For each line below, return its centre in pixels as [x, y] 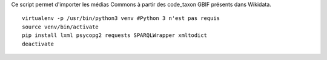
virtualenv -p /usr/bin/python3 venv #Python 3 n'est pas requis [121, 18]
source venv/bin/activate [61, 27]
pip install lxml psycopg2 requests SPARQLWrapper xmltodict [114, 35]
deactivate [38, 44]
